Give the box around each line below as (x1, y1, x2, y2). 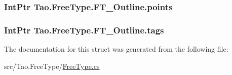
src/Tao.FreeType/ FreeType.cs (4, 60, 100, 71)
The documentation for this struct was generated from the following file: (4, 44, 228, 54)
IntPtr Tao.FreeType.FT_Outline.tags (4, 23, 164, 36)
